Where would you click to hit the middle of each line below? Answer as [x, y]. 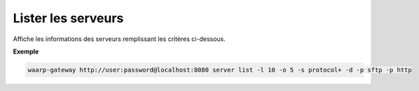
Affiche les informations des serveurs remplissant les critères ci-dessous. [119, 39]
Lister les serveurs [68, 18]
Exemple [26, 51]
